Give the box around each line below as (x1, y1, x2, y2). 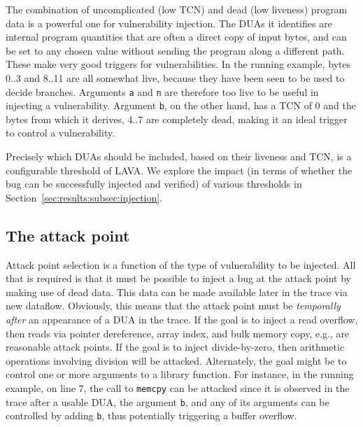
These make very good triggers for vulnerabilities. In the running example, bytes (6, 57, 351, 71)
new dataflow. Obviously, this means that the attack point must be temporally (6, 298, 341, 313)
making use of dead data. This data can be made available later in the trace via (6, 284, 348, 299)
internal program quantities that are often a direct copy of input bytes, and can (6, 29, 347, 44)
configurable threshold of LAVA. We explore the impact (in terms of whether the (6, 162, 353, 177)
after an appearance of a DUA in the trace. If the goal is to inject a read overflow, (6, 312, 358, 327)
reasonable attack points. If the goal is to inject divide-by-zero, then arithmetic (6, 339, 345, 354)
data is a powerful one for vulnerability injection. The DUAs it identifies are (6, 15, 332, 30)
